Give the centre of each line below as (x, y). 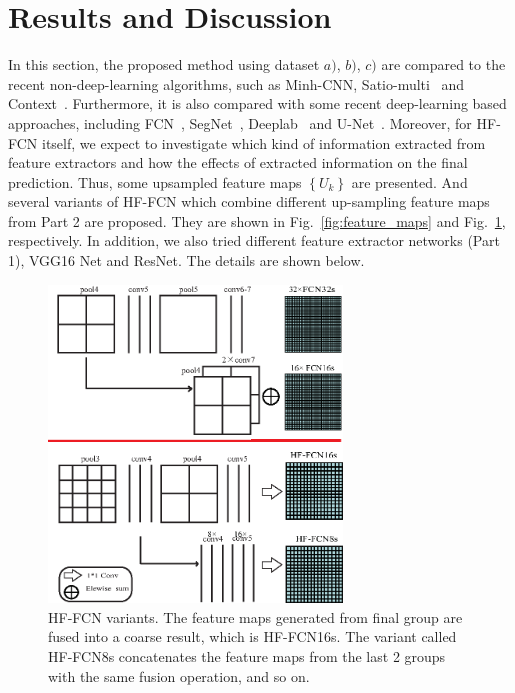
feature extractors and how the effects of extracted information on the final (238, 162)
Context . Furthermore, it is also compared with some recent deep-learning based (257, 103)
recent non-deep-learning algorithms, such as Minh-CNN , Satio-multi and (236, 83)
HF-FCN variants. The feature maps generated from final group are (255, 616)
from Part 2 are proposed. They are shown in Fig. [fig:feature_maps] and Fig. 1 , (257, 220)
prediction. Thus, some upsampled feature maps (155, 181)
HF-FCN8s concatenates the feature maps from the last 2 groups (247, 656)
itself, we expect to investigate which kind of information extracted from (264, 142)
